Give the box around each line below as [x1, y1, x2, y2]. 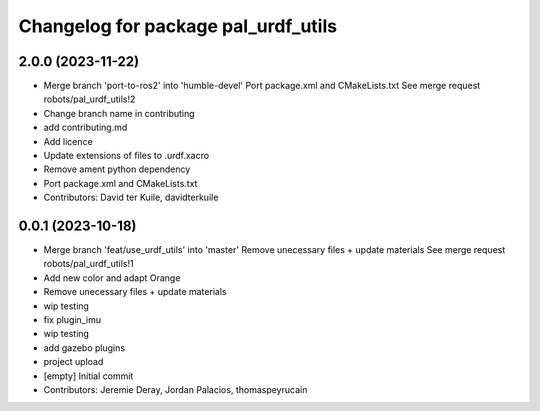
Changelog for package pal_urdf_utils [18, 15, 338, 37]
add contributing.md [43, 121, 128, 134]
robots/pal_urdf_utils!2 [43, 93, 136, 105]
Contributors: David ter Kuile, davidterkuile [43, 191, 219, 204]
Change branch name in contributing [43, 107, 195, 119]
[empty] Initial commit [43, 370, 134, 382]
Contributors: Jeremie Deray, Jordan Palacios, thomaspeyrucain [43, 384, 308, 395]
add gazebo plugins [43, 341, 125, 354]
